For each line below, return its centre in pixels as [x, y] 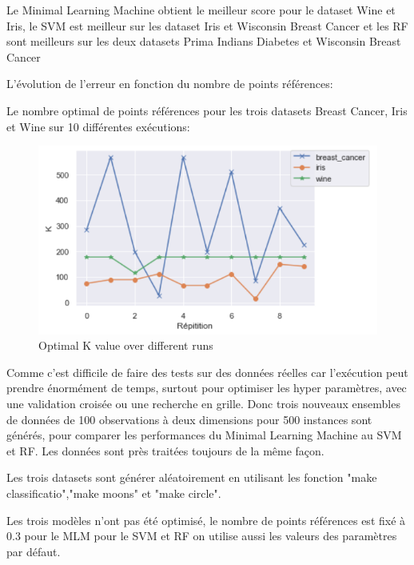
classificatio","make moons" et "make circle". [114, 493]
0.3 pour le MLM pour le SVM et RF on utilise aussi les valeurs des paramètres [202, 536]
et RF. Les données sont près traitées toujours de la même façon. [165, 450]
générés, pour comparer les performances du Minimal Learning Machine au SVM [204, 435]
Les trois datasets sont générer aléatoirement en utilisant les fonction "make [192, 477]
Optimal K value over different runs [126, 345]
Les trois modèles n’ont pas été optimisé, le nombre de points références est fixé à [206, 520]
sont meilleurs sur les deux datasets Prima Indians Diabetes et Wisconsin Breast [204, 41]
